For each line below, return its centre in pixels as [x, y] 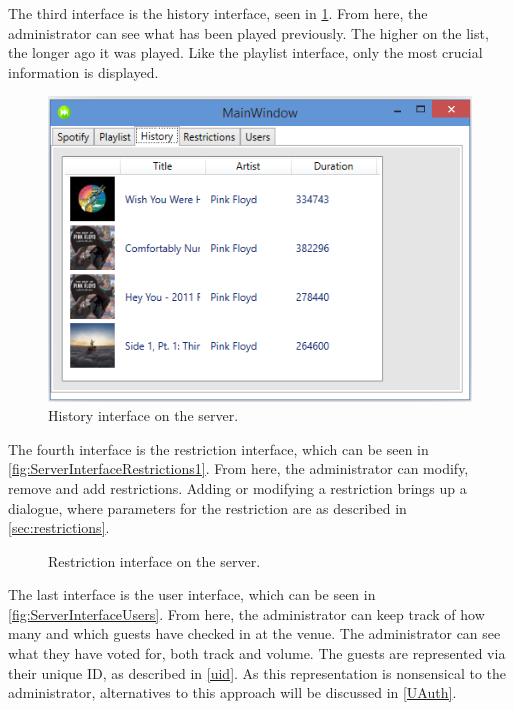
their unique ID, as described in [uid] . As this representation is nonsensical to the [257, 672]
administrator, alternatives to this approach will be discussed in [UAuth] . [232, 692]
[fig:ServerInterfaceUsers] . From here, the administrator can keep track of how [246, 613]
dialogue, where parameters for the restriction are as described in [207, 507]
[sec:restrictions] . [59, 527]
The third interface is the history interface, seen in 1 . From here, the [218, 13]
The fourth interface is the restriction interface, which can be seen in [218, 448]
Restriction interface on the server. [154, 560]
